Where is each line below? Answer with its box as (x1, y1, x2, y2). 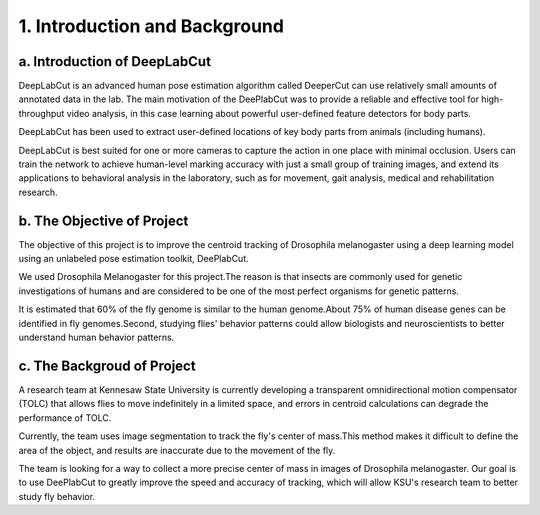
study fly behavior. (18, 490, 95, 502)
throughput (18, 107, 65, 119)
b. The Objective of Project (18, 212, 189, 229)
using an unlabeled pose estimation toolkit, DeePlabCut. (18, 253, 249, 265)
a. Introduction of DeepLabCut (18, 53, 212, 70)
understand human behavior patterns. (18, 331, 175, 344)
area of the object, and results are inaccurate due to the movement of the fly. (18, 444, 336, 456)
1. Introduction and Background (18, 15, 285, 37)
